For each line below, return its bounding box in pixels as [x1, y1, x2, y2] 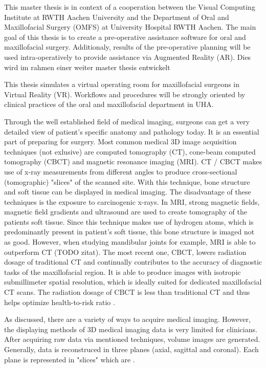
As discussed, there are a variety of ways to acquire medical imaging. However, [4, 314, 251, 324]
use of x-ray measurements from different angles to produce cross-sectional [4, 166, 237, 177]
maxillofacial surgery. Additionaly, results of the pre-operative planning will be [4, 41, 251, 52]
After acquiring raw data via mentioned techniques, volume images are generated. [4, 334, 260, 344]
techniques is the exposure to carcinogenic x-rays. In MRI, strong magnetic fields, [4, 196, 260, 207]
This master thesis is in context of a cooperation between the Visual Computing [4, 2, 255, 12]
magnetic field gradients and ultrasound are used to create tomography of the [4, 206, 247, 217]
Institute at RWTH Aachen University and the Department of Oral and [4, 11, 229, 22]
